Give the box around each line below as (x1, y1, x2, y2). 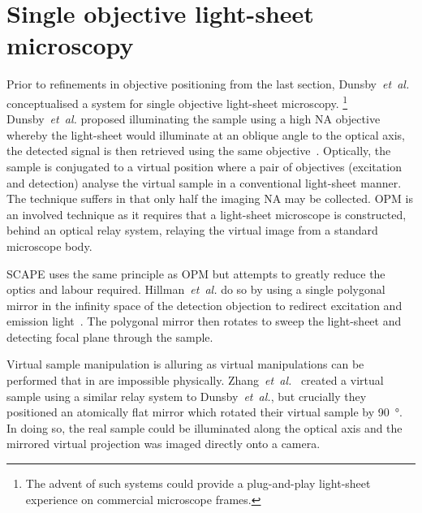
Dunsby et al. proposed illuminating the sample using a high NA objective (6, 110, 381, 127)
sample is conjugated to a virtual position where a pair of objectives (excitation (6, 157, 402, 175)
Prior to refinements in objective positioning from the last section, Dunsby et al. (6, 75, 410, 93)
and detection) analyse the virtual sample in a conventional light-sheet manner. (6, 174, 402, 191)
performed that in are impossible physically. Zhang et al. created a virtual (6, 372, 384, 389)
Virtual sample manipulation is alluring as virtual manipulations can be (6, 356, 364, 373)
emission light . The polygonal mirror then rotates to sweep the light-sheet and (6, 313, 402, 330)
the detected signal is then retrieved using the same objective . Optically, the (6, 142, 391, 159)
